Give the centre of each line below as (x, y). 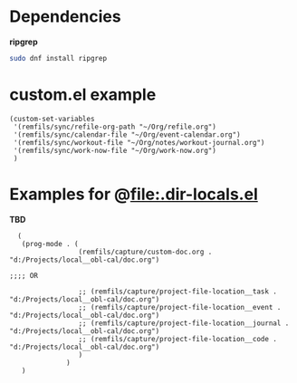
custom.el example (83, 95)
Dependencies (65, 17)
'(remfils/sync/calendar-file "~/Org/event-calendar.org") (127, 134)
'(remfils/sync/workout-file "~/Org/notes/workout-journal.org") (139, 142)
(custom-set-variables (52, 119)
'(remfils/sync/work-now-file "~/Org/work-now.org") (115, 150)
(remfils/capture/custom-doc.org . (145, 252)
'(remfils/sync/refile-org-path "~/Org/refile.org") (115, 127)
